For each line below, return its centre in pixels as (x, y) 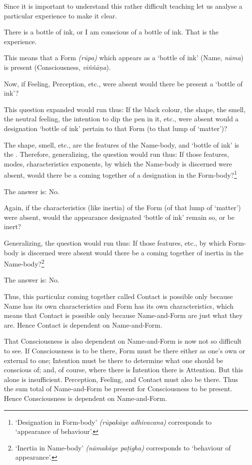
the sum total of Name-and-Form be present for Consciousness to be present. (118, 389)
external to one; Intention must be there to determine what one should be (114, 360)
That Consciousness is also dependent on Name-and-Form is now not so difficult (123, 341)
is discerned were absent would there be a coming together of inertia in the (132, 252)
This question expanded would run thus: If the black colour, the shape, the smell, (125, 109)
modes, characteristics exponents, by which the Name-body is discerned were (118, 163)
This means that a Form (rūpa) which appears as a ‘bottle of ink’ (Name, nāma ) (124, 58)
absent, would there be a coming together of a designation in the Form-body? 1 (120, 174)
